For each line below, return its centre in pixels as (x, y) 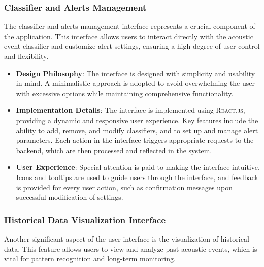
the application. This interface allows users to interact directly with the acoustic (129, 36)
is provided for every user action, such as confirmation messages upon (124, 187)
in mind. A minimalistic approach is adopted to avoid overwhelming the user (135, 83)
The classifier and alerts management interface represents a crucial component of (130, 26)
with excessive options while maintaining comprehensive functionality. (125, 93)
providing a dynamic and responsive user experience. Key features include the (137, 120)
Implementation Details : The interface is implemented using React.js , (130, 110)
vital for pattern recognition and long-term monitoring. (90, 259)
